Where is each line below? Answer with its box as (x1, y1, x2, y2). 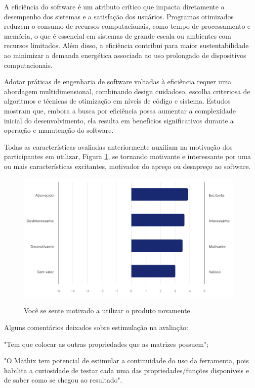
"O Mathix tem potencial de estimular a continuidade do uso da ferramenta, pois (4, 355, 249, 366)
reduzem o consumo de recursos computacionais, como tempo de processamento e (4, 21, 251, 31)
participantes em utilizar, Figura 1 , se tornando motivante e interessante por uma (4, 151, 251, 162)
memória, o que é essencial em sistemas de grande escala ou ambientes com (4, 30, 231, 41)
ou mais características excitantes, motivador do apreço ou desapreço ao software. (4, 161, 251, 171)
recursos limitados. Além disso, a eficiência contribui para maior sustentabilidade (4, 40, 249, 51)
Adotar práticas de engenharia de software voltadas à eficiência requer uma (4, 76, 232, 87)
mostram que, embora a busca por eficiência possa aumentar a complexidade (4, 105, 236, 115)
